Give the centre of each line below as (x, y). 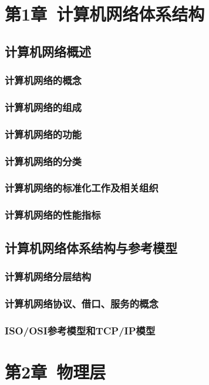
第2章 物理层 (55, 371)
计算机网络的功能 (43, 134)
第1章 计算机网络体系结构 (105, 14)
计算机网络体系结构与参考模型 (91, 247)
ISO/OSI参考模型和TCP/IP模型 (80, 330)
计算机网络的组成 (43, 107)
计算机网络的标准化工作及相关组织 (82, 188)
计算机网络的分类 (43, 161)
